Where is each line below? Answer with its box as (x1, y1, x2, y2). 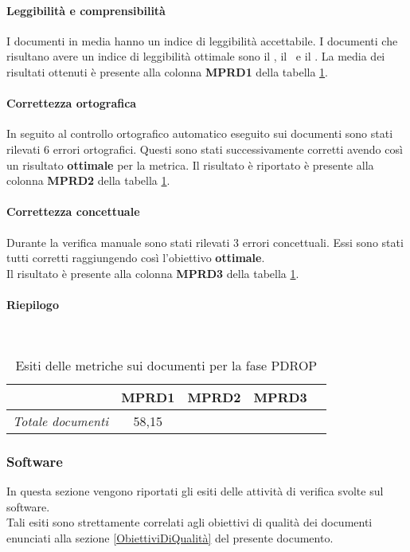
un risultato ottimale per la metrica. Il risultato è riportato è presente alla (6, 156, 374, 173)
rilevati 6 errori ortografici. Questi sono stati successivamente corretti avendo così (6, 140, 403, 157)
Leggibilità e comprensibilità (6, 2, 166, 18)
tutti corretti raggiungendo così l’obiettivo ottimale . (6, 249, 265, 266)
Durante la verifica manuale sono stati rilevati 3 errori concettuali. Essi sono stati (6, 233, 404, 250)
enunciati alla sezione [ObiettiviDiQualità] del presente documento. (6, 529, 334, 546)
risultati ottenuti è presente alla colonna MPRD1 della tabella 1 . (6, 63, 328, 80)
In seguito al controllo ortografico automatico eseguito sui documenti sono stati (6, 125, 393, 142)
